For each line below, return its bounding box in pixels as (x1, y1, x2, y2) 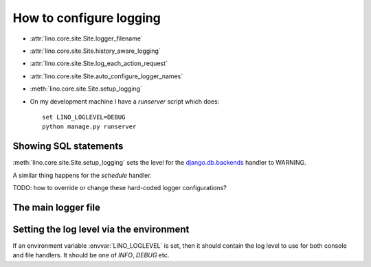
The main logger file (12, 201, 101, 213)
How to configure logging (12, 10, 161, 25)
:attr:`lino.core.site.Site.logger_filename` (30, 34, 144, 43)
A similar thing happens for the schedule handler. (12, 171, 152, 179)
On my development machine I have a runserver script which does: (30, 97, 220, 106)
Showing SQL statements (12, 141, 124, 152)
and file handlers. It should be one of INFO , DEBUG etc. (12, 251, 170, 259)
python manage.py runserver (42, 123, 137, 130)
